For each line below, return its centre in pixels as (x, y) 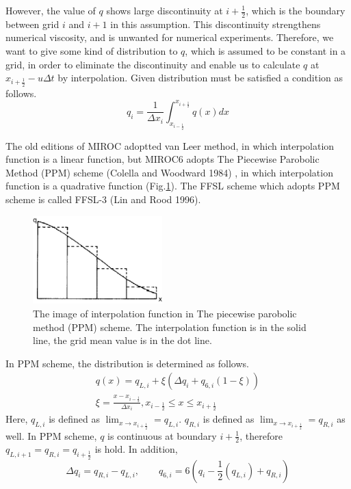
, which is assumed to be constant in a (265, 51)
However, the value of (51, 10)
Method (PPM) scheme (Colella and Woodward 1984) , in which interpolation (169, 172)
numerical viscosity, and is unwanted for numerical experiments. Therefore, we (170, 37)
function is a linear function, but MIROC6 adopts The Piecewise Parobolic (162, 159)
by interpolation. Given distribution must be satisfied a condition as (200, 78)
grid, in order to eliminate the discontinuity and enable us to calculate (153, 64)
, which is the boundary (296, 10)
